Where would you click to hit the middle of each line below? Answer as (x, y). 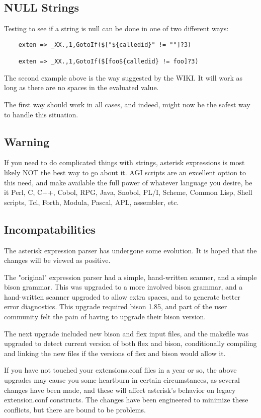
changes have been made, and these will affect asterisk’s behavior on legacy (120, 390)
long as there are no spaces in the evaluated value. (81, 87)
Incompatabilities (50, 229)
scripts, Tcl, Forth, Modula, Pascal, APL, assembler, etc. (92, 202)
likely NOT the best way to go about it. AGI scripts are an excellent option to (125, 172)
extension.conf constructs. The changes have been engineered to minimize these (126, 400)
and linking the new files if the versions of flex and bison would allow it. (115, 353)
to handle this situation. (41, 114)
